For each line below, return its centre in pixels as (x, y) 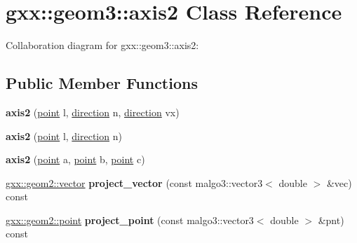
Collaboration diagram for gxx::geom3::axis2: (102, 45)
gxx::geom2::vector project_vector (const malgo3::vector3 (134, 182)
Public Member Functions (102, 83)
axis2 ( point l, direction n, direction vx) (93, 112)
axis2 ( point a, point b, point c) (75, 159)
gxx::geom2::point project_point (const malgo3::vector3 (130, 220)
